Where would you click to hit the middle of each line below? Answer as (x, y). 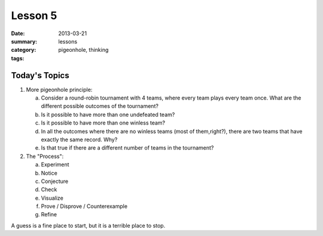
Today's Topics (40, 75)
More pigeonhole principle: (59, 89)
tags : (18, 58)
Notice (49, 173)
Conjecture (55, 181)
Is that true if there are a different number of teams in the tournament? (127, 148)
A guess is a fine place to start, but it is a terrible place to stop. (88, 225)
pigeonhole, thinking (83, 50)
